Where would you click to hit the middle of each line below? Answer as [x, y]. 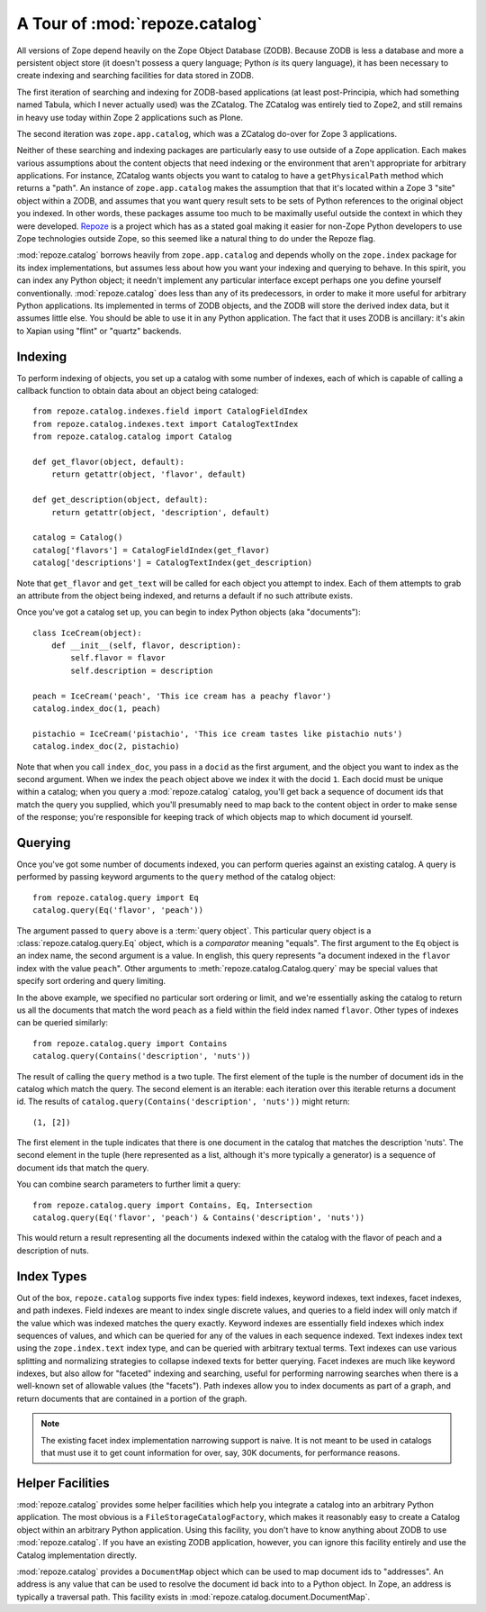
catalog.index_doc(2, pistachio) [106, 747]
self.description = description [142, 670]
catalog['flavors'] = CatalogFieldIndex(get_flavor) [151, 550]
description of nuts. [53, 1250]
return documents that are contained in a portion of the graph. [132, 1398]
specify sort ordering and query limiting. [91, 981]
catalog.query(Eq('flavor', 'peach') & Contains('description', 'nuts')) [199, 1218]
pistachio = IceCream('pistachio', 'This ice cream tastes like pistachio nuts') [218, 733]
